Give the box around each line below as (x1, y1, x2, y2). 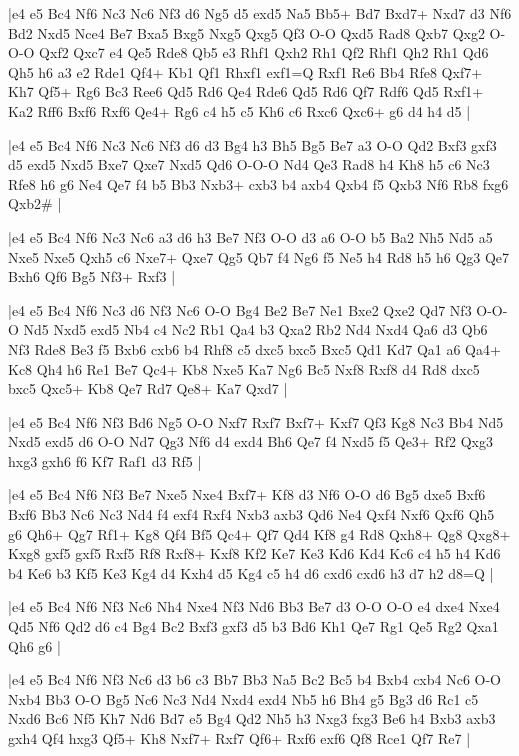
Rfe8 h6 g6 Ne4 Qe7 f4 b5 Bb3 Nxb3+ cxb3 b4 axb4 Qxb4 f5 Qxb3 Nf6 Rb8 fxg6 (8, 173, 509, 194)
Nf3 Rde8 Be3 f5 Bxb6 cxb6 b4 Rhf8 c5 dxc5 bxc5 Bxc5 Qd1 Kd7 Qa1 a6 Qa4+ (8, 338, 501, 359)
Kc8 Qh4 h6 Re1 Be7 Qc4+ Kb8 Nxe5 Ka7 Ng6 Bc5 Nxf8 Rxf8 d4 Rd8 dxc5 (8, 358, 480, 379)
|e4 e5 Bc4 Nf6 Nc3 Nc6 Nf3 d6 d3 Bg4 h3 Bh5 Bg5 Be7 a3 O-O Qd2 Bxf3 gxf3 (8, 134, 497, 155)
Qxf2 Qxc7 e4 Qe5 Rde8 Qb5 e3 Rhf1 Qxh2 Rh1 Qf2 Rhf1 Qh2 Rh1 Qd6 (39, 42, 489, 63)
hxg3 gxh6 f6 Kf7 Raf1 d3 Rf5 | (8, 450, 202, 471)
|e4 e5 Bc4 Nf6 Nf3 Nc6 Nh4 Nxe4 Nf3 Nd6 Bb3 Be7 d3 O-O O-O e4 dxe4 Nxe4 (8, 596, 500, 617)
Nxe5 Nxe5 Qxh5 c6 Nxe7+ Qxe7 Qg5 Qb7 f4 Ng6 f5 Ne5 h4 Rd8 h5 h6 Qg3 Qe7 (8, 246, 510, 267)
